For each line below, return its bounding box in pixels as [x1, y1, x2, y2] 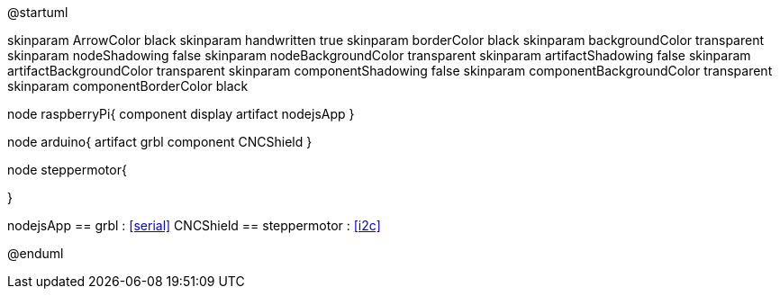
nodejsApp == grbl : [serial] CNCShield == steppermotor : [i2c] [7, 218, 381, 233]
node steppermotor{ [7, 162, 127, 177]
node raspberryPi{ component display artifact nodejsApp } [7, 106, 355, 121]
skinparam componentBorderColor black [7, 78, 249, 94]
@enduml [7, 246, 64, 261]
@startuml [7, 4, 68, 20]
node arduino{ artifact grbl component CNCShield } [7, 134, 313, 149]
